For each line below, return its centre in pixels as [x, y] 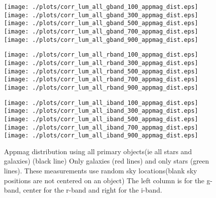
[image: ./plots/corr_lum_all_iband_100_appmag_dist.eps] [101, 103]
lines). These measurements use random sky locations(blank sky [101, 171]
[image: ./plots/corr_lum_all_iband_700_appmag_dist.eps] [101, 127]
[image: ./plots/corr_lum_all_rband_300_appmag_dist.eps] [101, 63]
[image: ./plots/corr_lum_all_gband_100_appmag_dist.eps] [101, 7]
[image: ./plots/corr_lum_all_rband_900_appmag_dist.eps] [101, 87]
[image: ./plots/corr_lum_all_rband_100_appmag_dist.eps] [101, 55]
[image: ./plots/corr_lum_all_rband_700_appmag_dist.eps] [101, 80]
